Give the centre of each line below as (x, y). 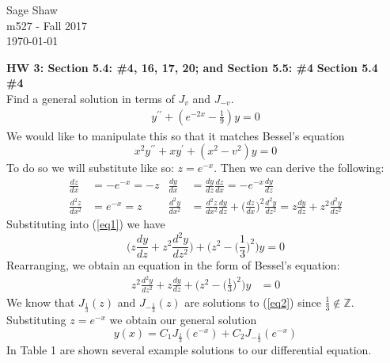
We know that (41, 302)
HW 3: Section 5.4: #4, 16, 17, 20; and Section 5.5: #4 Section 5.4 (192, 67)
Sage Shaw (32, 10)
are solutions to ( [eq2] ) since (253, 302)
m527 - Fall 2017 (47, 25)
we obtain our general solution (183, 320)
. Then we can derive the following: (299, 168)
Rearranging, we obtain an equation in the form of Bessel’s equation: (173, 265)
